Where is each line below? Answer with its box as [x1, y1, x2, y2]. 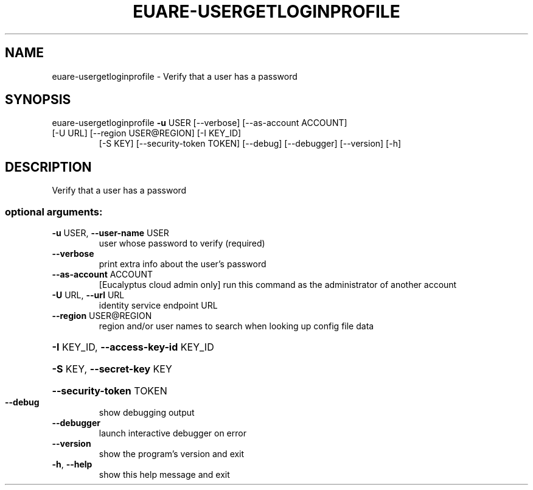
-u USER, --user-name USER [52, 228, 169, 239]
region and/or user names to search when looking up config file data [99, 321, 374, 332]
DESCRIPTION [5, 159, 92, 175]
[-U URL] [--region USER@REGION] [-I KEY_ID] [52, 128, 242, 139]
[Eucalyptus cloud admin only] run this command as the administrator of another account [99, 279, 457, 290]
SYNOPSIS [5, 92, 71, 108]
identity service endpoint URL [99, 300, 218, 311]
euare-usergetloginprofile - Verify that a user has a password [52, 71, 298, 82]
